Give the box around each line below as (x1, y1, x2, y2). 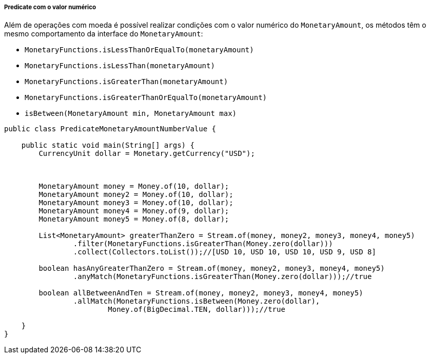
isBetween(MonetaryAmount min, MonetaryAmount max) (25, 109, 237, 118)
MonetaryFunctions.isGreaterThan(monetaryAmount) (25, 77, 228, 86)
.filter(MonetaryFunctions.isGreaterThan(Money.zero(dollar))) (73, 240, 333, 248)
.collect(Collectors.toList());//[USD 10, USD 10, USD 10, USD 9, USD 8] (73, 248, 376, 256)
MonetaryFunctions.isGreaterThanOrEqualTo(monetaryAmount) (25, 93, 267, 102)
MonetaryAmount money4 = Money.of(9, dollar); (38, 207, 229, 215)
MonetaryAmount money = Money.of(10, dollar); (38, 182, 229, 191)
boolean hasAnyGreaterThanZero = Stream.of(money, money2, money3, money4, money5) (38, 264, 385, 273)
